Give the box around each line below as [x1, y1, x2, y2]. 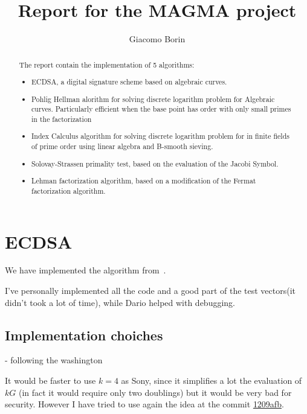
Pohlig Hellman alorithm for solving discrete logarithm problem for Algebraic [31, 94, 275, 104]
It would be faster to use [5, 374, 96, 387]
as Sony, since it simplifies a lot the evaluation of [121, 374, 302, 387]
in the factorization [31, 113, 92, 124]
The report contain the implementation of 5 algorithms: [19, 59, 195, 69]
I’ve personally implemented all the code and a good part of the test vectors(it [5, 284, 296, 297]
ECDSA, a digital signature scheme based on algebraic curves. [31, 77, 227, 87]
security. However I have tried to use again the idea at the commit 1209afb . [5, 398, 284, 410]
